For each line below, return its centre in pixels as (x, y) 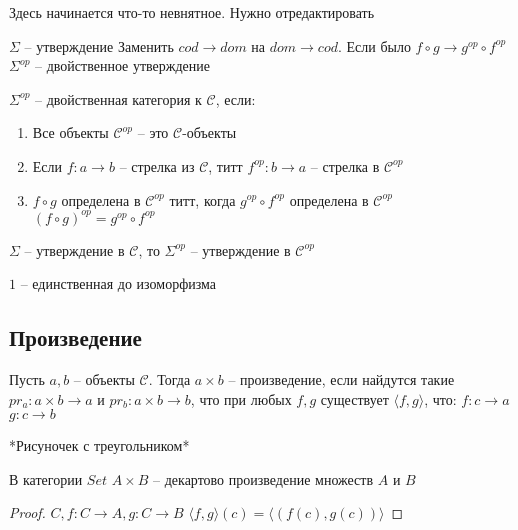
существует (354, 398)
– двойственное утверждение (123, 65)
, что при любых (241, 398)
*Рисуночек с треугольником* (99, 445)
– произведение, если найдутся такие (341, 379)
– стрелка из (157, 165)
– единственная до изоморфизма (118, 283)
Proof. (27, 512)
